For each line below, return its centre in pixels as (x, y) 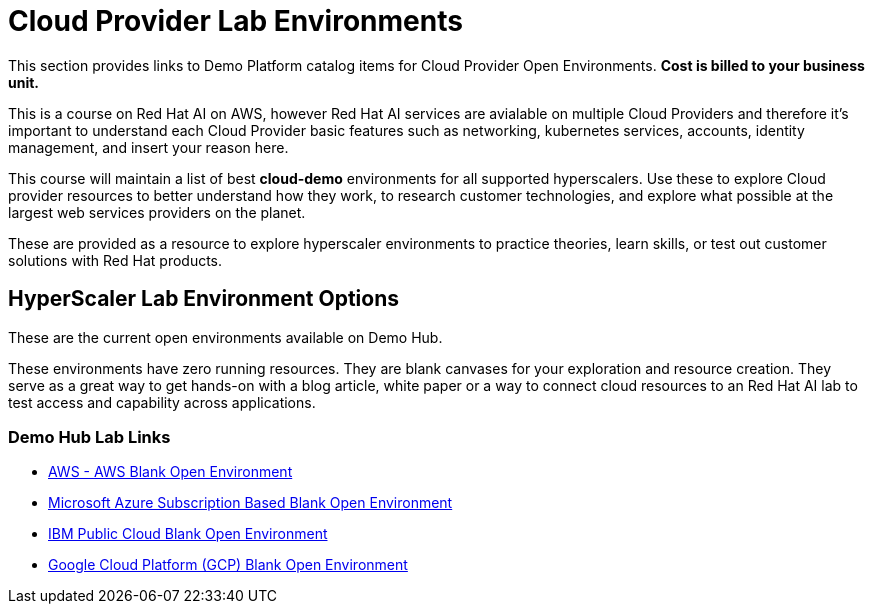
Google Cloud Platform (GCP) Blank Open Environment (228, 565)
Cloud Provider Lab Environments (235, 21)
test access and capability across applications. (162, 402)
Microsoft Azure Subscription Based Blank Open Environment (250, 503)
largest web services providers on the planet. (157, 212)
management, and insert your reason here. (148, 147)
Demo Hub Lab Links (89, 436)
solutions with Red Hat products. (115, 260)
